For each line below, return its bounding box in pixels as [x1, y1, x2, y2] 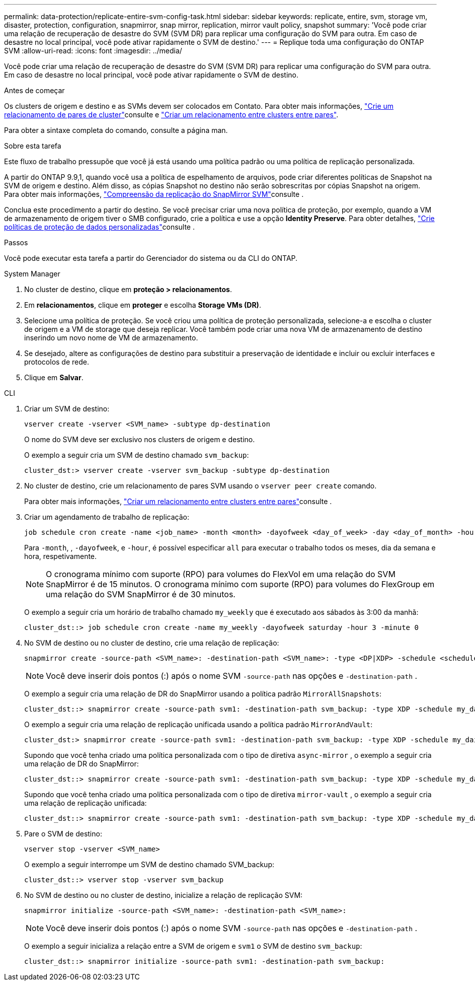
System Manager [4, 269, 60, 278]
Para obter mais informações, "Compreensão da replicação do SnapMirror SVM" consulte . [4, 190, 304, 198]
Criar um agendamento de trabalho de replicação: [24, 513, 189, 521]
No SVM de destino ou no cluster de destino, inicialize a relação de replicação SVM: [24, 891, 303, 899]
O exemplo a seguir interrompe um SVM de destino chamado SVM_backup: [24, 860, 274, 869]
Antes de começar [4, 86, 65, 95]
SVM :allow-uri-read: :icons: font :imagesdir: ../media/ [4, 46, 182, 55]
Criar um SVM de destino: [24, 404, 110, 413]
